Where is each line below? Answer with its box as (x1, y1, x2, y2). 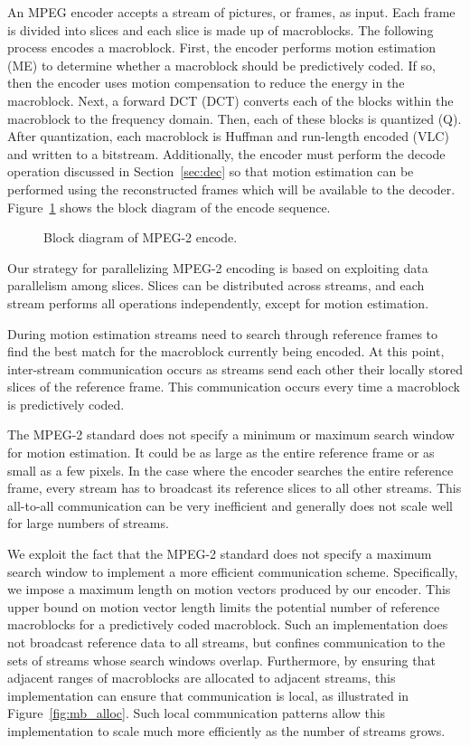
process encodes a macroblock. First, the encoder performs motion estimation (7, 38, 437, 57)
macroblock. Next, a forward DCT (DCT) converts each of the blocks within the (7, 90, 454, 109)
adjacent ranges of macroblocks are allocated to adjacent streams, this (7, 668, 396, 687)
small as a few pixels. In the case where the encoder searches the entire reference (7, 460, 454, 479)
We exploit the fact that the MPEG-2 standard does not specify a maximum (7, 544, 432, 563)
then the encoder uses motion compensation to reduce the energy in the (7, 73, 405, 92)
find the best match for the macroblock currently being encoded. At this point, (7, 342, 445, 361)
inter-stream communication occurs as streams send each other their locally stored (7, 359, 463, 378)
